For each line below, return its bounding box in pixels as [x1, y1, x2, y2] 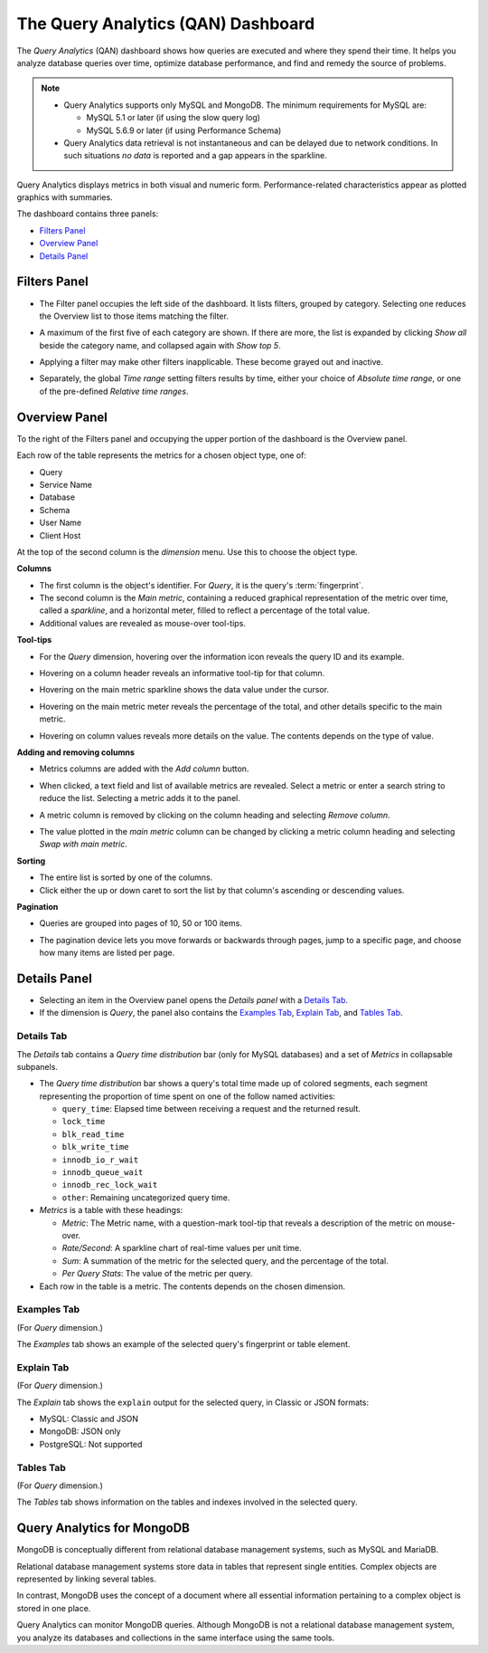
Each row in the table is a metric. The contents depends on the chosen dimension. [39, 1281, 345, 1292]
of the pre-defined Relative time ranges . [39, 386, 189, 397]
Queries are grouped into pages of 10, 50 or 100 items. [39, 918, 243, 929]
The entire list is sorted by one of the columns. [39, 872, 213, 883]
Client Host [39, 530, 81, 540]
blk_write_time [61, 1142, 130, 1152]
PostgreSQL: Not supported [39, 1438, 143, 1449]
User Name [39, 517, 82, 529]
